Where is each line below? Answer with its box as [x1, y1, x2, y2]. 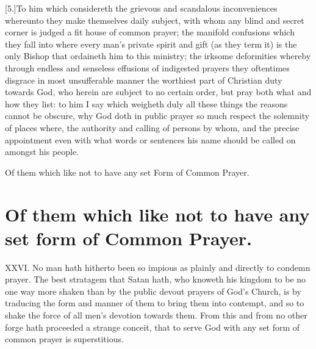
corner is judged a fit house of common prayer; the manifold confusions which [5, 26, 295, 38]
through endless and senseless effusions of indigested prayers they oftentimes [5, 61, 290, 74]
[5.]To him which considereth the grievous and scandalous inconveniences [5, 2, 278, 14]
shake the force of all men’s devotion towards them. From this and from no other [5, 309, 307, 321]
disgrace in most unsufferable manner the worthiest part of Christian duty [5, 73, 282, 86]
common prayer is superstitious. [5, 333, 124, 345]
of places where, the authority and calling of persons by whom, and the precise [5, 121, 300, 134]
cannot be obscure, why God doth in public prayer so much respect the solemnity [5, 109, 310, 122]
